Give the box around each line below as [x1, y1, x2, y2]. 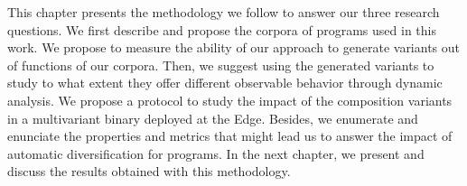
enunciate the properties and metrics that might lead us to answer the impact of [7, 126, 453, 145]
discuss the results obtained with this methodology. [7, 162, 291, 181]
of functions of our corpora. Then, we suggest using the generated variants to [7, 55, 434, 74]
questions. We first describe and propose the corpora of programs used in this [7, 20, 436, 39]
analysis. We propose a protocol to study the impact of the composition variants [7, 90, 453, 109]
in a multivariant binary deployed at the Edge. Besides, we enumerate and [7, 108, 418, 127]
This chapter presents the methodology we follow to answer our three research [7, 3, 440, 21]
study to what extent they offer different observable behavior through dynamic [7, 73, 443, 92]
